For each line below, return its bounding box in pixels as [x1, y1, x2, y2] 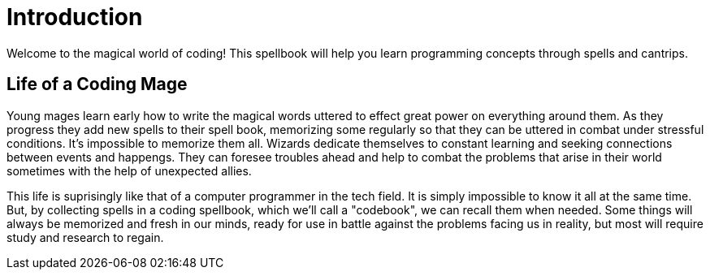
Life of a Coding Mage [6, 74, 188, 95]
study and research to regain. [6, 230, 164, 244]
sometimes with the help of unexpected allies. [6, 163, 252, 178]
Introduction [6, 3, 143, 31]
